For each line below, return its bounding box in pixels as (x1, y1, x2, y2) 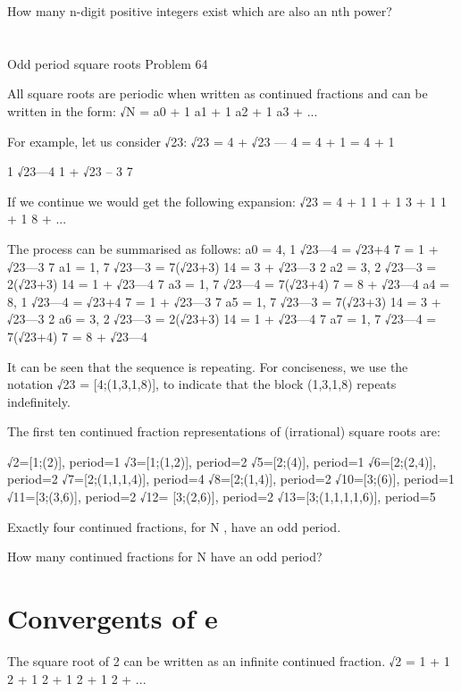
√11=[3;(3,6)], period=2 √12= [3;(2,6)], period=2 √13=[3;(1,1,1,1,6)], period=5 (7, 487, 436, 506)
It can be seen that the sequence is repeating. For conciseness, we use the (7, 357, 408, 376)
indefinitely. (7, 392, 71, 410)
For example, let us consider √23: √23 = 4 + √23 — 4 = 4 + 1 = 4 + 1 (7, 131, 395, 150)
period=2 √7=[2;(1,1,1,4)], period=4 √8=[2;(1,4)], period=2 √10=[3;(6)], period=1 (7, 469, 455, 488)
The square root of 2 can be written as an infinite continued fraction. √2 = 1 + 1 (7, 651, 450, 670)
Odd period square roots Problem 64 (7, 54, 208, 72)
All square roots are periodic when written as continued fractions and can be (7, 84, 428, 103)
